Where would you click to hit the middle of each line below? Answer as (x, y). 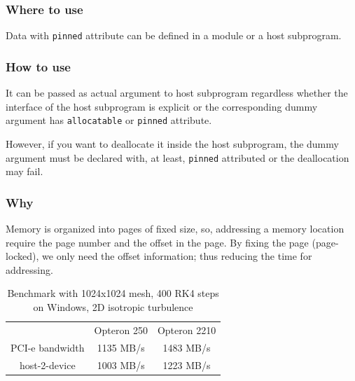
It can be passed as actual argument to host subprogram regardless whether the (177, 93)
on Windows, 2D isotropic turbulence (113, 306)
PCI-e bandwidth (48, 347)
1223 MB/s (187, 365)
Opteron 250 (121, 330)
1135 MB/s (121, 347)
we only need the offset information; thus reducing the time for (177, 256)
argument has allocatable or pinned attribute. (109, 120)
